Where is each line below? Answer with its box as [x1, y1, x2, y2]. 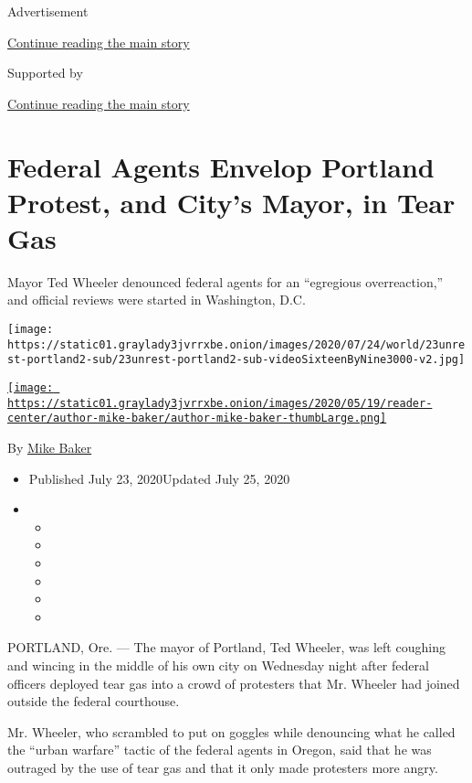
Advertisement [7, 2, 89, 20]
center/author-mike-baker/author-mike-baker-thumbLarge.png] [7, 412, 387, 425]
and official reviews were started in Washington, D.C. [7, 290, 306, 309]
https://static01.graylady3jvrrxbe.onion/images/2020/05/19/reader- [7, 396, 433, 410]
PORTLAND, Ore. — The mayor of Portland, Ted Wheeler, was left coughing [7, 638, 446, 657]
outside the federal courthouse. [7, 692, 180, 711]
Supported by [7, 63, 83, 82]
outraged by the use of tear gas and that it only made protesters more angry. [7, 757, 438, 777]
